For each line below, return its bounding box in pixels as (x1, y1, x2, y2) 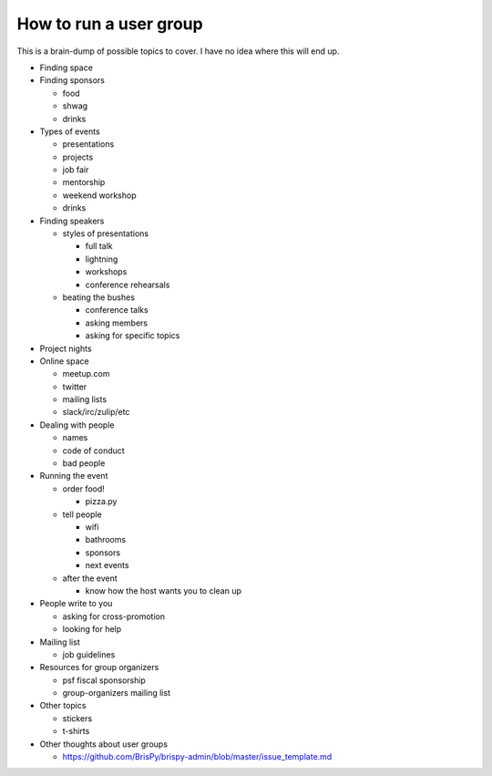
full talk (85, 241, 113, 252)
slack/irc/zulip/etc (62, 407, 130, 418)
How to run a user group (16, 14, 204, 34)
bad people (62, 458, 106, 469)
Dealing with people (39, 419, 115, 430)
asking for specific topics (85, 330, 180, 341)
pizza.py (85, 496, 118, 507)
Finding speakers (39, 215, 105, 226)
